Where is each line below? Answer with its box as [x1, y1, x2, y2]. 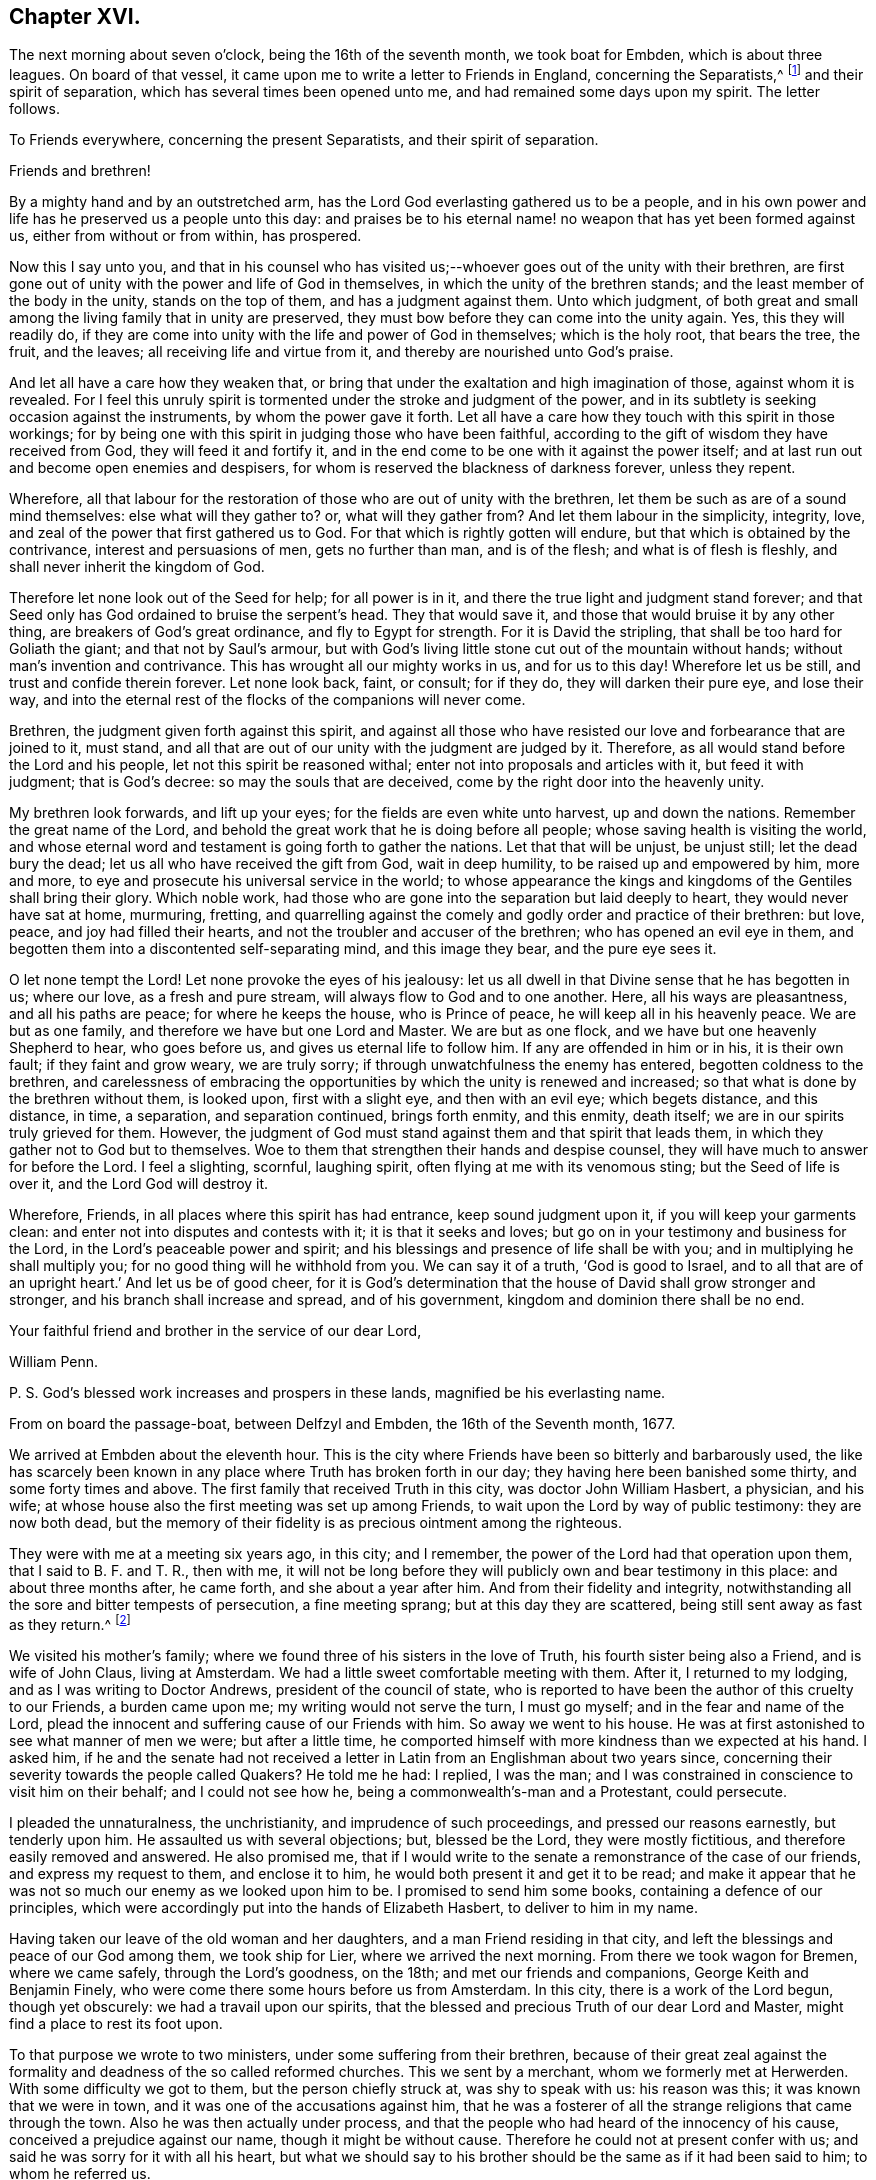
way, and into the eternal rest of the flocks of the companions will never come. [9, 691, 526, 709]
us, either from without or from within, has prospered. [9, 227, 362, 245]
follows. [9, 100, 60, 118]
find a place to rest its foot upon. [9, 2014, 223, 2032]
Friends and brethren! [9, 162, 151, 180]
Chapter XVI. [9, 4, 141, 29]
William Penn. [9, 1353, 99, 1371]
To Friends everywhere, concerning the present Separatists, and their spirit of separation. [9, 131, 599, 149]
